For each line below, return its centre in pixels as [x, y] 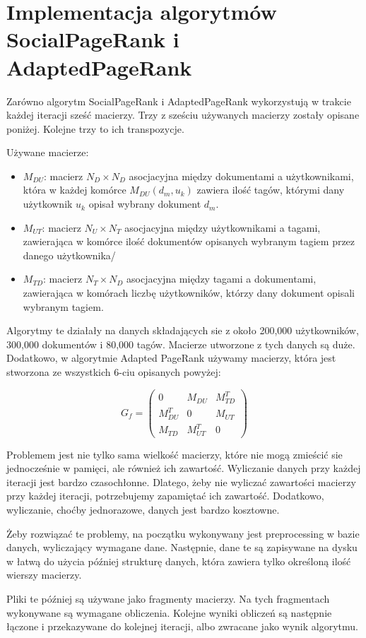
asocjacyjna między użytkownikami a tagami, [223, 227]
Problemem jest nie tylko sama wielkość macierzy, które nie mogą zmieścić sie [175, 454]
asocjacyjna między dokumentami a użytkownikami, [241, 176]
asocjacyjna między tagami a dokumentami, [222, 279]
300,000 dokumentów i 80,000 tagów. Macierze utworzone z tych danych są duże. [181, 344]
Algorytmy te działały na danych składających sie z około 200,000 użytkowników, [183, 330]
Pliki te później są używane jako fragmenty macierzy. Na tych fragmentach [168, 598]
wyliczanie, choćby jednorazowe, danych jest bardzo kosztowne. [143, 509]
